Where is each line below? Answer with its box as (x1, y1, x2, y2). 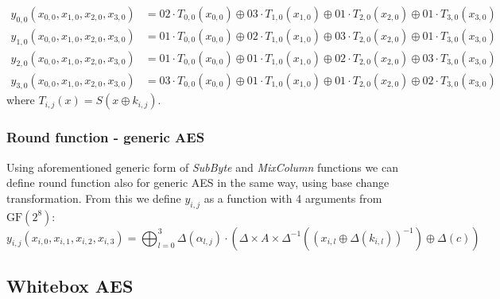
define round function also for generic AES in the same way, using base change (6, 174, 390, 191)
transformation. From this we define (6, 189, 181, 206)
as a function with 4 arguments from (203, 189, 382, 206)
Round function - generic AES (6, 127, 205, 147)
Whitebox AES (6, 273, 134, 297)
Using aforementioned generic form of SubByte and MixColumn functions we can (6, 158, 398, 175)
